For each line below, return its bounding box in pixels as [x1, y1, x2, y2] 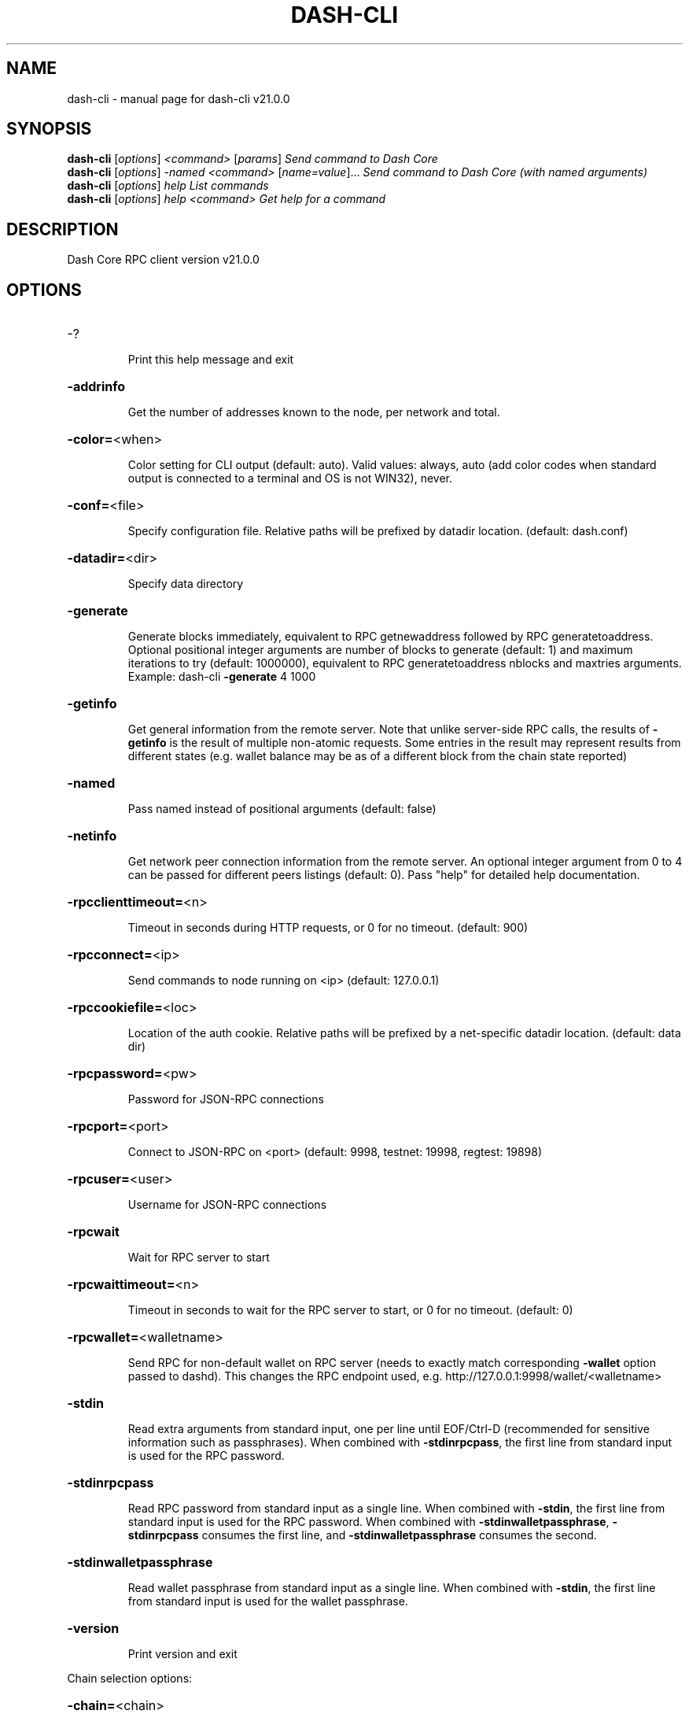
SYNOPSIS [6, 119, 92, 139]
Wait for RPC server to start [127, 1250, 270, 1265]
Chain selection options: [67, 1672, 193, 1686]
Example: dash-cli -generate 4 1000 [127, 670, 316, 684]
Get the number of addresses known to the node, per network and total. [127, 405, 500, 419]
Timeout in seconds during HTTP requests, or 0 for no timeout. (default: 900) [127, 921, 529, 935]
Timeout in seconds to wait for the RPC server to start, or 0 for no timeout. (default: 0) [127, 1303, 573, 1317]
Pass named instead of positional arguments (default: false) [127, 802, 437, 816]
